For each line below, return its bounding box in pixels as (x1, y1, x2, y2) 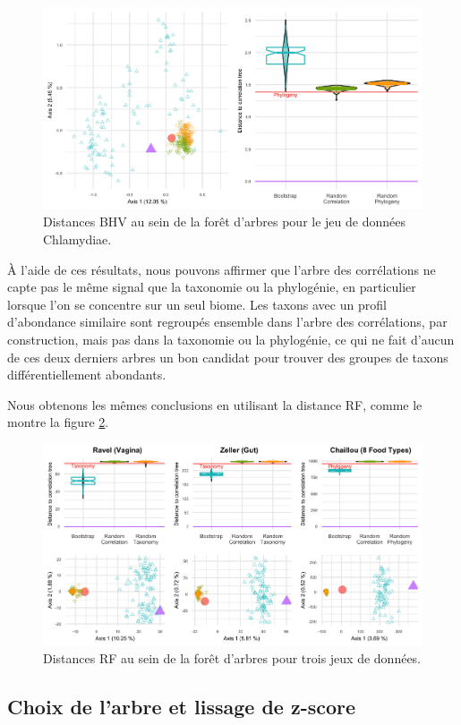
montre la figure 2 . (7, 413, 109, 431)
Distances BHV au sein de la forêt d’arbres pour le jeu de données (43, 212, 406, 231)
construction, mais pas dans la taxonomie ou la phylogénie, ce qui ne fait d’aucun (7, 330, 455, 349)
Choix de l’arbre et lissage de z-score (7, 693, 356, 721)
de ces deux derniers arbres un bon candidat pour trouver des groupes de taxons (7, 347, 448, 366)
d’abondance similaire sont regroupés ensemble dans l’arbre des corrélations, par (7, 312, 448, 331)
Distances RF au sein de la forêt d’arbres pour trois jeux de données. (43, 649, 422, 668)
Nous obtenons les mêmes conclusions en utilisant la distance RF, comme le (7, 395, 423, 414)
